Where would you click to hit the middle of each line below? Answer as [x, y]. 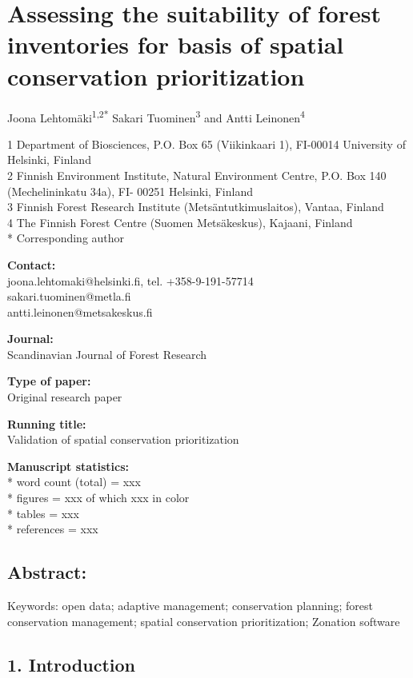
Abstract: [47, 572]
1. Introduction [71, 664]
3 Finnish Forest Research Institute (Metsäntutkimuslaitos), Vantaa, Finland [196, 207]
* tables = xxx [43, 513]
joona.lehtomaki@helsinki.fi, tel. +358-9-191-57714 [130, 280]
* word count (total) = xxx [74, 482]
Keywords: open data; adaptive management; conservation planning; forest [190, 606]
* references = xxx [53, 529]
